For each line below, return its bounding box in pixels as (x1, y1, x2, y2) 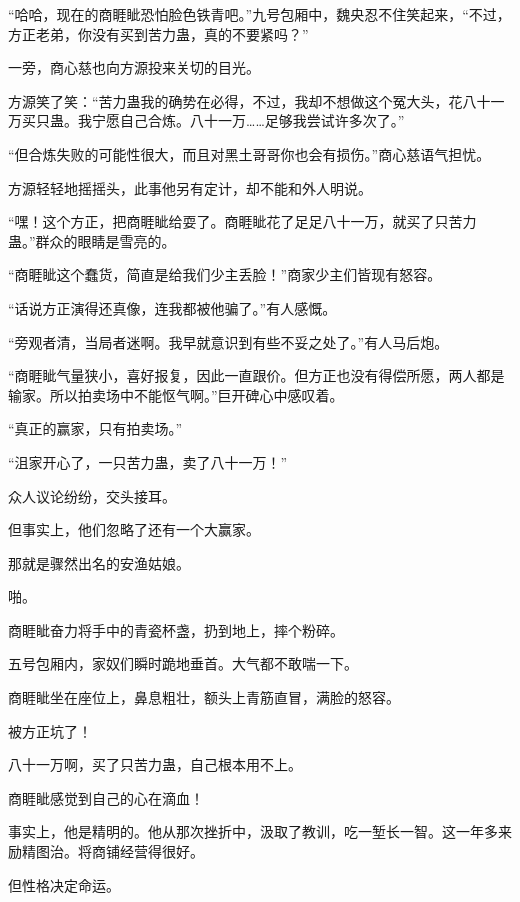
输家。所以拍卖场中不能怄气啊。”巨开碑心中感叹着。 (8, 384, 344, 405)
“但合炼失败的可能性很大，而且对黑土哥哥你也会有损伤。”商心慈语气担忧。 (8, 143, 491, 164)
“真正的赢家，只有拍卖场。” (8, 418, 183, 439)
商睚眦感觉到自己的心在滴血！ (8, 787, 204, 808)
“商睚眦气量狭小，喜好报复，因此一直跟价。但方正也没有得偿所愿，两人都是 (8, 365, 505, 386)
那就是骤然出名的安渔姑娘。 (8, 552, 190, 573)
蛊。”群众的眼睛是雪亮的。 (8, 230, 176, 251)
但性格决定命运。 (8, 874, 120, 895)
